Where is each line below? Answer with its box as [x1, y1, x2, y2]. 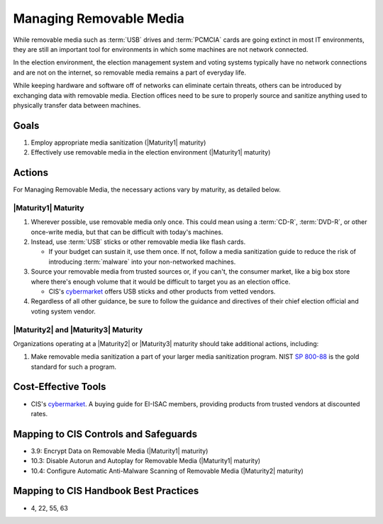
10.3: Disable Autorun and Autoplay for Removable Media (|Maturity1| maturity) [30, 457, 261, 465]
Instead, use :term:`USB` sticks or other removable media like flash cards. [30, 238, 246, 246]
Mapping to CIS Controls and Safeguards [13, 428, 198, 440]
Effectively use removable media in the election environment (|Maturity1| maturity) [30, 148, 271, 157]
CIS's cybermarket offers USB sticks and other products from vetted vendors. [48, 287, 276, 296]
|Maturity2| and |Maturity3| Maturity [13, 325, 143, 335]
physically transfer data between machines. [13, 101, 141, 109]
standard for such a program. [30, 362, 117, 371]
